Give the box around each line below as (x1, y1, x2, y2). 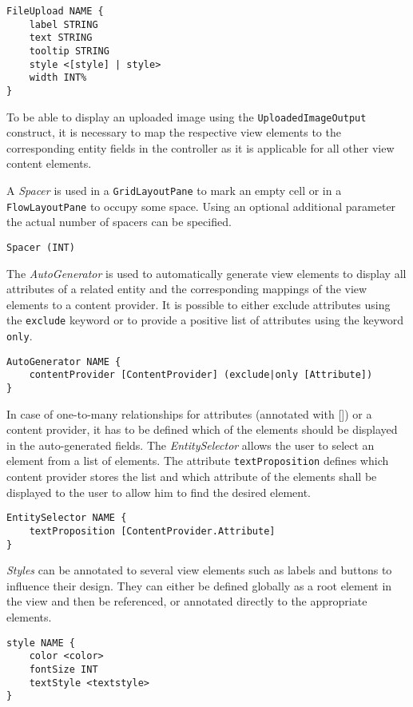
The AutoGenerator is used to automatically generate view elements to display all (6, 264, 407, 281)
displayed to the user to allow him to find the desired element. (6, 483, 312, 500)
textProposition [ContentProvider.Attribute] (29, 525, 276, 537)
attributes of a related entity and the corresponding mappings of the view (6, 280, 367, 297)
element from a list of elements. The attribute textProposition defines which (6, 452, 389, 469)
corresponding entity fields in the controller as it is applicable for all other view (6, 139, 395, 156)
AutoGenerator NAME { (6, 355, 121, 367)
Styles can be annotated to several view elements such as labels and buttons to (6, 562, 392, 578)
